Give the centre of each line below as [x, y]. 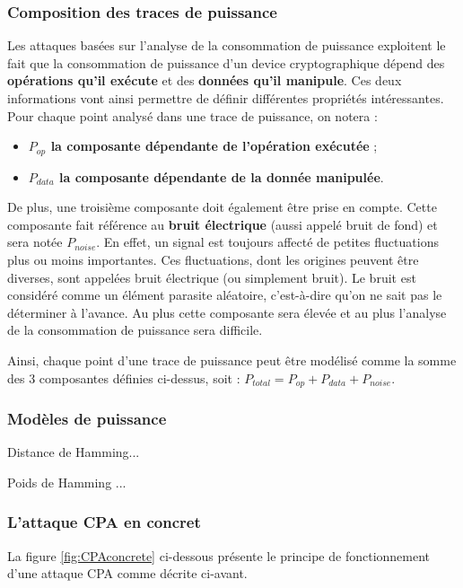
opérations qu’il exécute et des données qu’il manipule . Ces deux [205, 80]
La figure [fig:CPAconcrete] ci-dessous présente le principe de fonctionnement [219, 555]
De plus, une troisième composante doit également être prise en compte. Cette [222, 207]
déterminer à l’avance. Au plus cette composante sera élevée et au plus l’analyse [227, 312]
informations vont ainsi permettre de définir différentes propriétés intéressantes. [226, 98]
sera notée [35, 242]
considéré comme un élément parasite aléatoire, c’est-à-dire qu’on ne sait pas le [225, 295]
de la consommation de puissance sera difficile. [135, 330]
